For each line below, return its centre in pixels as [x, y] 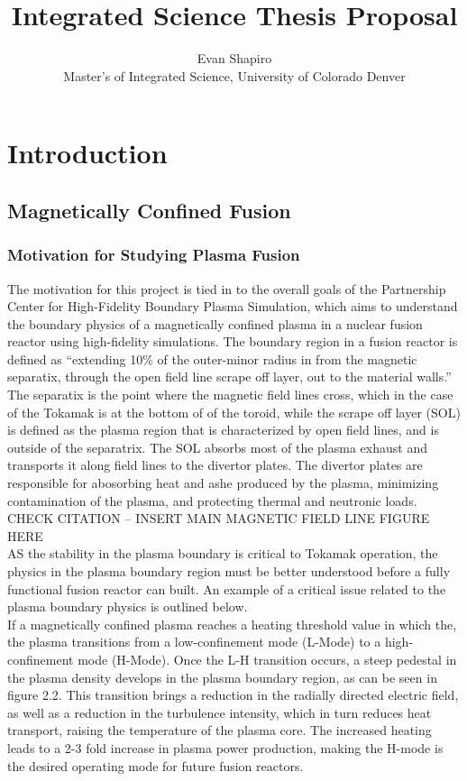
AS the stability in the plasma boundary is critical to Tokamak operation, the [223, 553]
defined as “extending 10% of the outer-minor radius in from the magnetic [212, 358]
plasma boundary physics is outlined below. [128, 606]
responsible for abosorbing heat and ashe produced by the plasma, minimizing [223, 483]
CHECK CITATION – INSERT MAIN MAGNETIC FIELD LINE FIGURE [219, 518]
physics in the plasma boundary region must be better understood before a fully [229, 571]
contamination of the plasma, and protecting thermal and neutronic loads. [212, 500]
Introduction [87, 153]
